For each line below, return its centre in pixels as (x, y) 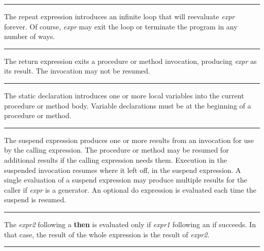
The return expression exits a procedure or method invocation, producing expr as (130, 61)
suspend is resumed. (35, 200)
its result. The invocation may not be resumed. (77, 71)
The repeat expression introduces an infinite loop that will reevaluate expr (120, 16)
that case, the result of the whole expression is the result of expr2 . (107, 234)
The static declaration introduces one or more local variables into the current (124, 95)
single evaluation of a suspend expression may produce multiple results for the (126, 180)
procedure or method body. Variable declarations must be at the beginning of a (128, 105)
